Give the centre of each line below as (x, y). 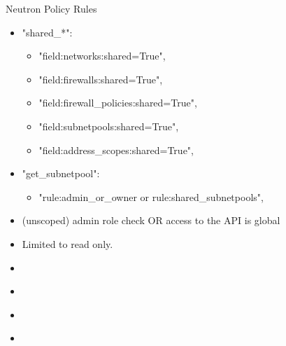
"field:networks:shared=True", (102, 56)
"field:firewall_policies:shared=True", (118, 103)
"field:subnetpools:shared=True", (109, 126)
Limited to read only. (67, 243)
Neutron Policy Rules (51, 8)
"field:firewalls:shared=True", (101, 79)
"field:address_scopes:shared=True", (116, 150)
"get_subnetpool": (61, 173)
